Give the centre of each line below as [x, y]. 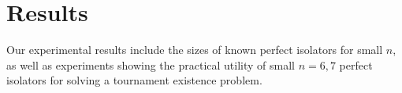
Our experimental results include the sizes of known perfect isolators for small [195, 50]
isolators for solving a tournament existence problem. [134, 80]
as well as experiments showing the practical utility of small [151, 64]
